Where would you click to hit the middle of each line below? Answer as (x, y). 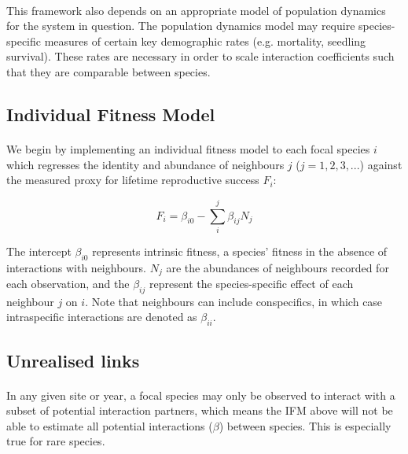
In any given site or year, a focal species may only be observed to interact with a (201, 395)
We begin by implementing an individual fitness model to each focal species (188, 148)
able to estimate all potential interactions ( (110, 425)
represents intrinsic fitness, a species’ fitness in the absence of (240, 251)
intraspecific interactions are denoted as (102, 317)
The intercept (39, 251)
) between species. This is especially (305, 425)
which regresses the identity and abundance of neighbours (145, 164)
